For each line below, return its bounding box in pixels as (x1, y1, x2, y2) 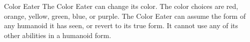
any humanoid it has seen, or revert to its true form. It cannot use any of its (4, 20, 238, 31)
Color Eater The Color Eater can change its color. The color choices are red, (4, 1, 238, 11)
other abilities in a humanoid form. (4, 30, 111, 40)
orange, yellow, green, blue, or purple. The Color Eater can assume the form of (4, 10, 246, 21)
